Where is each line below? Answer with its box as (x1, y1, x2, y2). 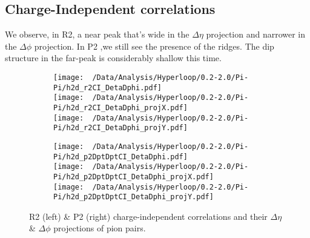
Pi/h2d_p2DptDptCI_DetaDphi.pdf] (53, 152, 188, 161)
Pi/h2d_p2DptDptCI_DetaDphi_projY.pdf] (53, 193, 214, 202)
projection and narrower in (206, 28, 306, 41)
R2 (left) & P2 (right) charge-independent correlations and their (29, 210, 268, 222)
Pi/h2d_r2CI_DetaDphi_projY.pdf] (53, 124, 188, 133)
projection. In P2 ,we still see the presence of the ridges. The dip (34, 39, 274, 52)
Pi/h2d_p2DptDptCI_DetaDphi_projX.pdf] (53, 172, 214, 181)
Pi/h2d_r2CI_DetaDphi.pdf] (53, 83, 162, 92)
